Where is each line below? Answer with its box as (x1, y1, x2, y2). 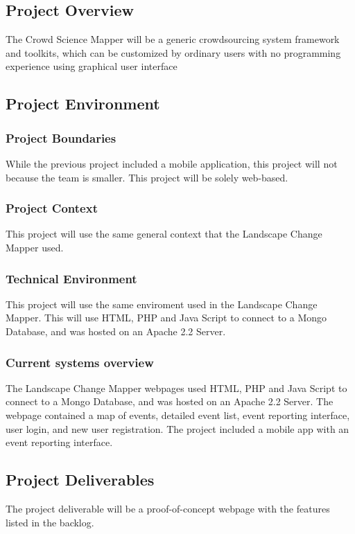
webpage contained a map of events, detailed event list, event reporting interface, (6, 407, 350, 422)
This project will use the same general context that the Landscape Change (6, 226, 322, 241)
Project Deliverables (6, 469, 155, 490)
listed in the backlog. (6, 515, 94, 529)
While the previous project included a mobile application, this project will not (6, 156, 338, 170)
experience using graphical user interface (6, 59, 177, 73)
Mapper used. (6, 240, 64, 254)
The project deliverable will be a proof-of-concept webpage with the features (6, 501, 330, 515)
